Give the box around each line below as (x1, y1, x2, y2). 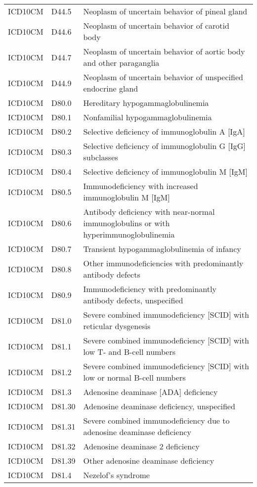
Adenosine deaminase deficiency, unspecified (83, 400, 235, 412)
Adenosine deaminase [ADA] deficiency (83, 386, 218, 397)
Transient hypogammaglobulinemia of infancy (83, 243, 241, 254)
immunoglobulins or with (83, 217, 170, 229)
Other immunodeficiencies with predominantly (83, 257, 244, 269)
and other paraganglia (83, 57, 160, 68)
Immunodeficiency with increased (83, 180, 198, 192)
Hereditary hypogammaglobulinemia (83, 97, 209, 108)
